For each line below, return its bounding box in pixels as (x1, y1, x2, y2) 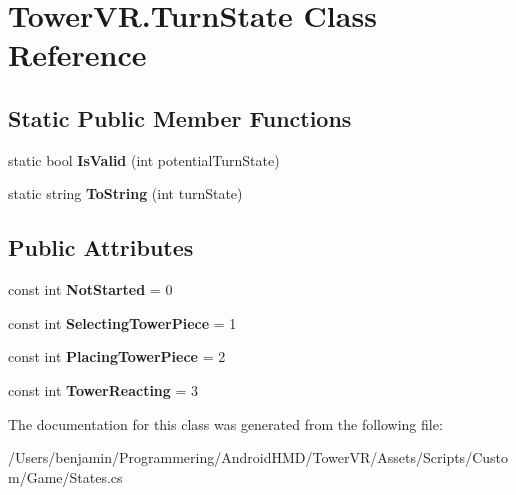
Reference (8, 34, 147, 75)
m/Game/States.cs (8, 466, 123, 487)
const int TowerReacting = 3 (8, 379, 199, 400)
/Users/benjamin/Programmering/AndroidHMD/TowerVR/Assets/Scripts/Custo (8, 447, 508, 468)
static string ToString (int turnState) (8, 183, 243, 204)
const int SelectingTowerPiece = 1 (8, 312, 237, 333)
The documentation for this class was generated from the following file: (8, 413, 443, 434)
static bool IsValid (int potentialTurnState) (8, 149, 280, 170)
